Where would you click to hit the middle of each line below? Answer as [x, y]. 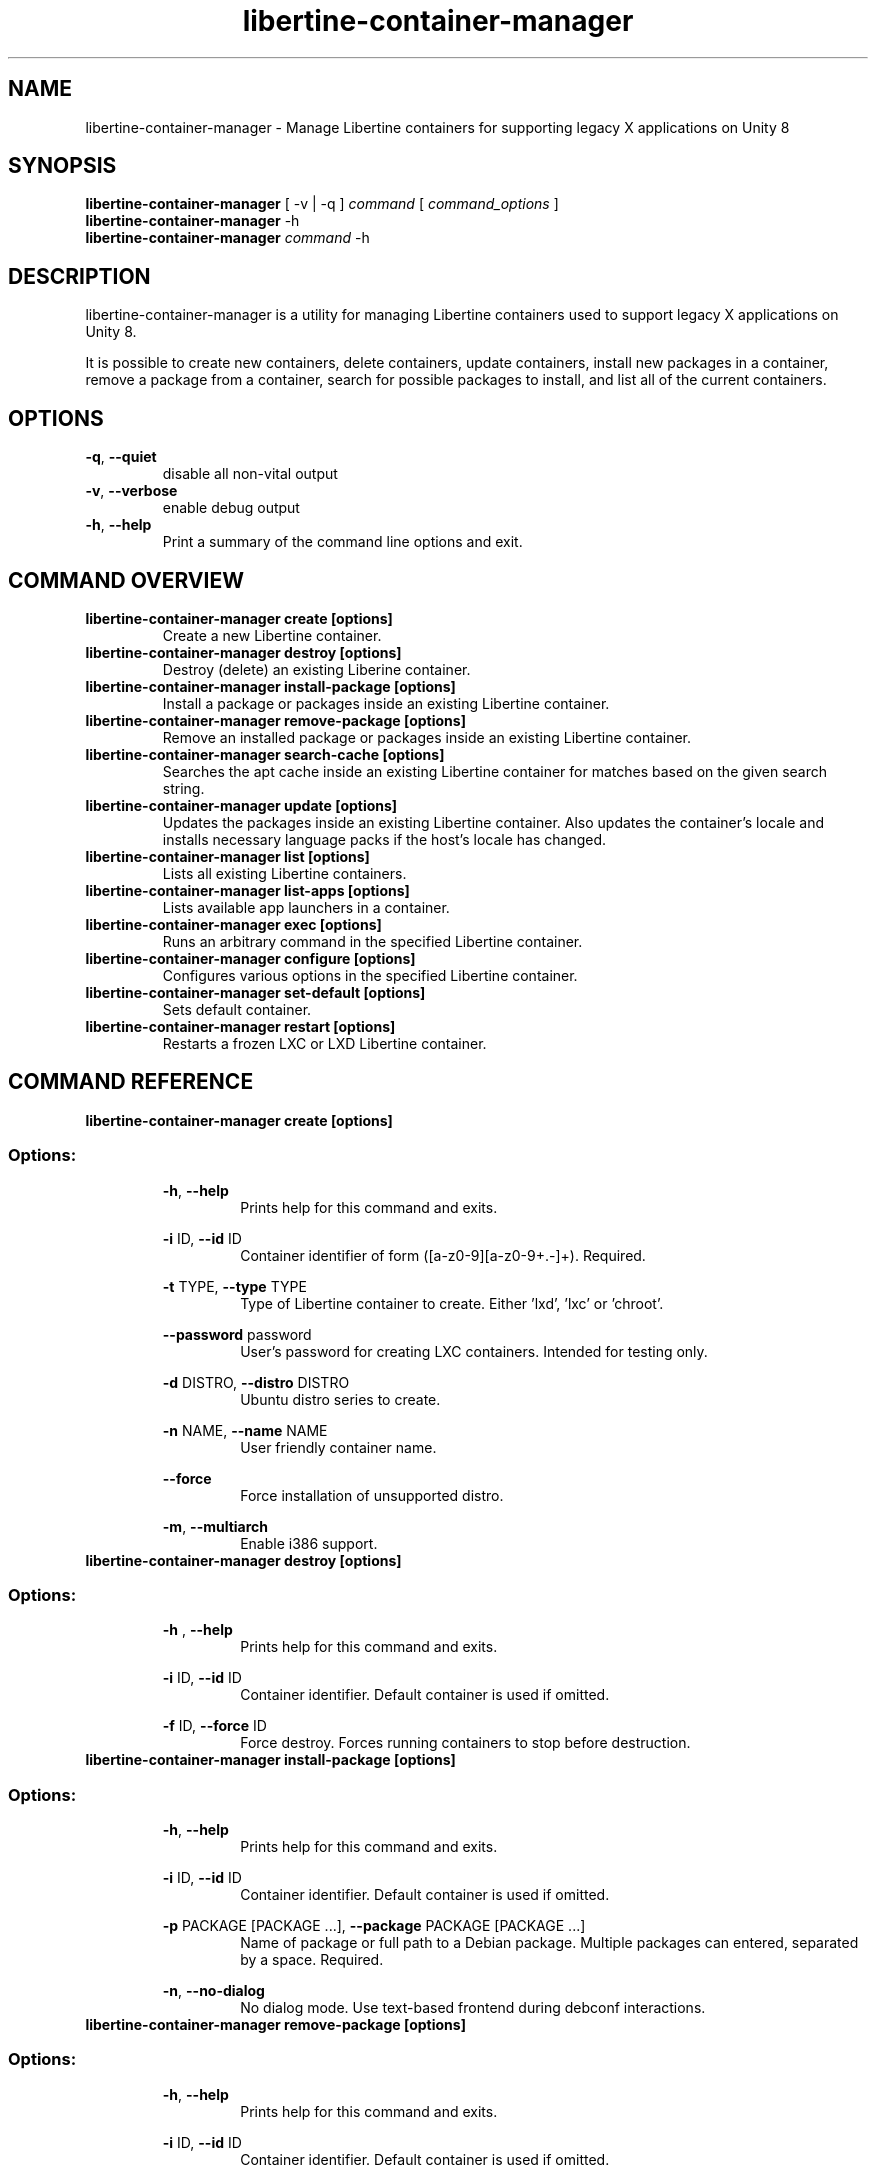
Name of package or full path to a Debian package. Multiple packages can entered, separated [549, 1943]
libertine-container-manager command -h [227, 238]
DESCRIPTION [79, 276]
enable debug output [231, 508]
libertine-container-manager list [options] [227, 856]
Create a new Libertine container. [272, 635]
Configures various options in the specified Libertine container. [370, 975]
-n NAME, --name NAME [245, 1430]
